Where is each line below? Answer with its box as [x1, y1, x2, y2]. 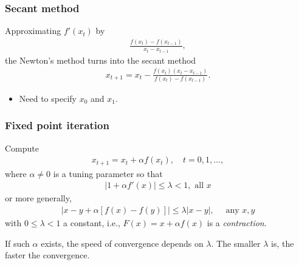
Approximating [5, 24, 61, 37]
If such [5, 236, 30, 249]
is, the [271, 236, 294, 249]
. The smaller [211, 236, 261, 249]
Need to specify [19, 92, 77, 104]
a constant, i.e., [63, 216, 120, 229]
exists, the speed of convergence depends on [41, 236, 204, 249]
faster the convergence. [5, 249, 90, 261]
